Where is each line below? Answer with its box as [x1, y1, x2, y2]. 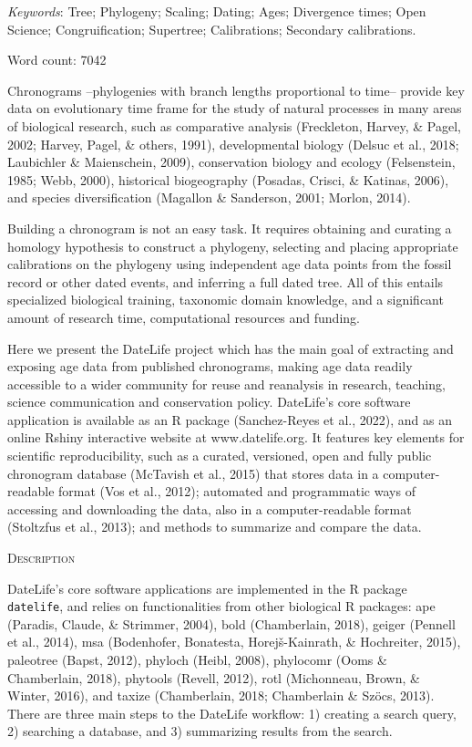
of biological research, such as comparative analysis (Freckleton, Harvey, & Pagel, [7, 116, 461, 135]
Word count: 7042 [7, 50, 107, 69]
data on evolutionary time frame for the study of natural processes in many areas [7, 99, 462, 118]
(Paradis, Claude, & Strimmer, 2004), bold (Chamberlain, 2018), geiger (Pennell [7, 614, 456, 633]
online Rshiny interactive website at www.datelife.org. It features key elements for [7, 428, 465, 447]
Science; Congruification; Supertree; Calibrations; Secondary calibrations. [7, 19, 416, 38]
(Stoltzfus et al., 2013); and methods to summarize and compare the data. [7, 517, 422, 536]
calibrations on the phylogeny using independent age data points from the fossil [7, 254, 452, 274]
